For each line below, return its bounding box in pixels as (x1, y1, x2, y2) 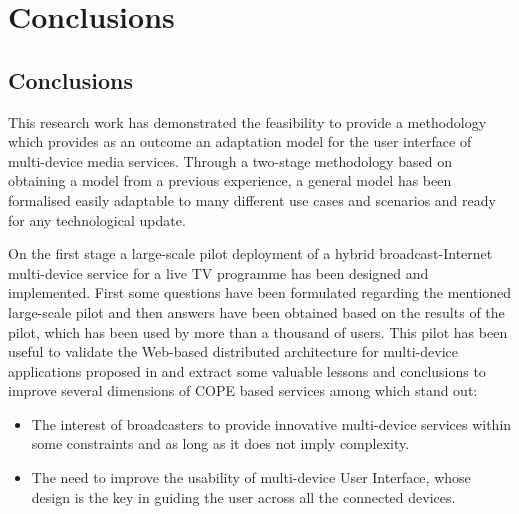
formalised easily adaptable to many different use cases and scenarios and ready (8, 189, 496, 210)
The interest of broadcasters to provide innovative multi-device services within (31, 413, 512, 434)
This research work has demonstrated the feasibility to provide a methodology (8, 111, 487, 132)
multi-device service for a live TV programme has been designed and (8, 262, 429, 283)
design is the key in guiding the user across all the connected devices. (31, 486, 456, 507)
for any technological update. (8, 209, 186, 230)
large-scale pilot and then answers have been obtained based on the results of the (8, 301, 505, 322)
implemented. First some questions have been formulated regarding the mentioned (8, 282, 512, 303)
